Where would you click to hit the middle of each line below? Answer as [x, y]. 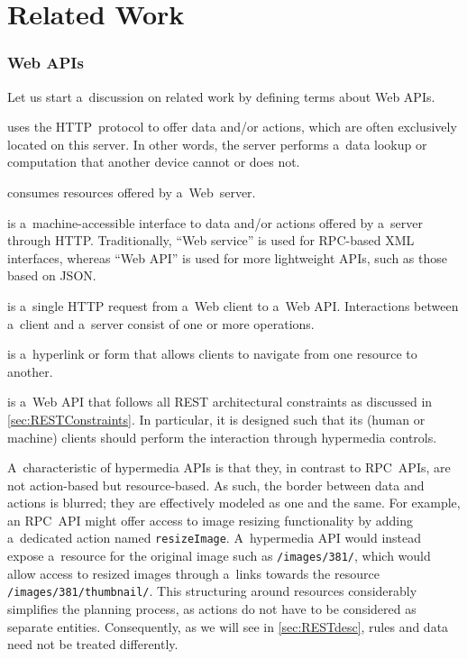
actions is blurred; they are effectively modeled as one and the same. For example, [234, 503]
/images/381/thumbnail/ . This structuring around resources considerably [212, 591]
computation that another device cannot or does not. [154, 162]
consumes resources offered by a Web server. [132, 192]
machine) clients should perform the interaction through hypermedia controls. [222, 437]
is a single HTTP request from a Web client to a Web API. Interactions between [233, 305]
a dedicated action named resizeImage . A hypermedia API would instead [215, 538]
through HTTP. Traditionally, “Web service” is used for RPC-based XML [211, 240]
